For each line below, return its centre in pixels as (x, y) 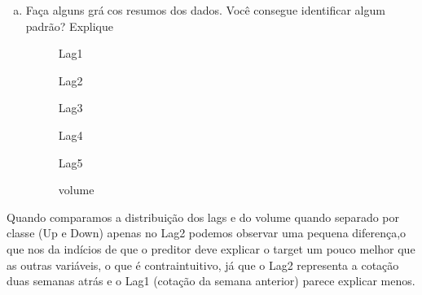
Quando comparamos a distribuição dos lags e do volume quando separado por (203, 217)
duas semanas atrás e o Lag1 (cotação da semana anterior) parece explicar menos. (211, 281)
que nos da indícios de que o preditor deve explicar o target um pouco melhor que (211, 248)
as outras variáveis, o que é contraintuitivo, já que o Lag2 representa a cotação (203, 265)
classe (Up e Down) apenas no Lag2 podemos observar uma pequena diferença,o (207, 233)
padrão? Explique (70, 26)
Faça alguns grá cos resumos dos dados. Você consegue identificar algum (205, 10)
